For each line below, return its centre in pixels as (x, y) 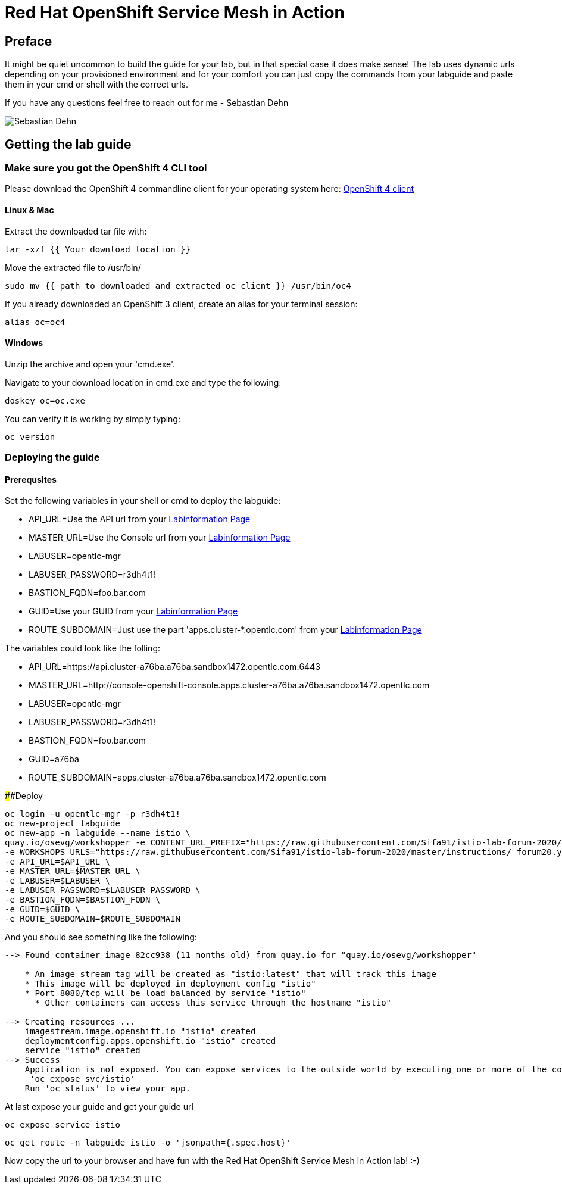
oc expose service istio (63, 1125)
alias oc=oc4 (35, 322)
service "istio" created (82, 1051)
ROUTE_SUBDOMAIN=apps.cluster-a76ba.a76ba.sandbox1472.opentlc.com (177, 778)
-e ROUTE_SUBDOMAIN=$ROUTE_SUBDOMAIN (93, 919)
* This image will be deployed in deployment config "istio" (170, 984)
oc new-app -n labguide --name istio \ (98, 833)
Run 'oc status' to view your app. (107, 1089)
